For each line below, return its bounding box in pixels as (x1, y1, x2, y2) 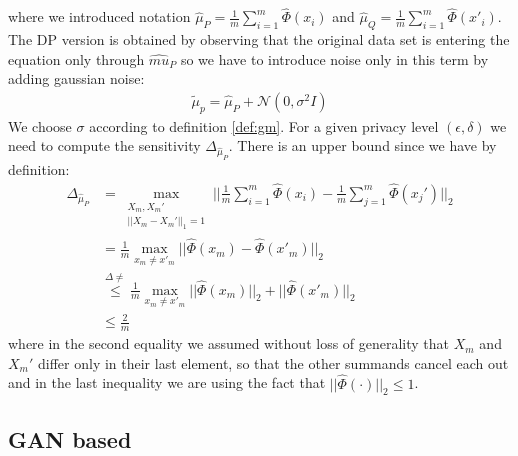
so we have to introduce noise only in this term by (180, 48, 489, 69)
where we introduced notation (8, 6, 191, 27)
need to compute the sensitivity (8, 135, 201, 156)
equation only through (8, 48, 145, 69)
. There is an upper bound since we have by (228, 135, 497, 156)
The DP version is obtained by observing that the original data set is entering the (8, 29, 510, 50)
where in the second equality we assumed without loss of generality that (8, 333, 450, 354)
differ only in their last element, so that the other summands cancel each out (38, 352, 509, 373)
